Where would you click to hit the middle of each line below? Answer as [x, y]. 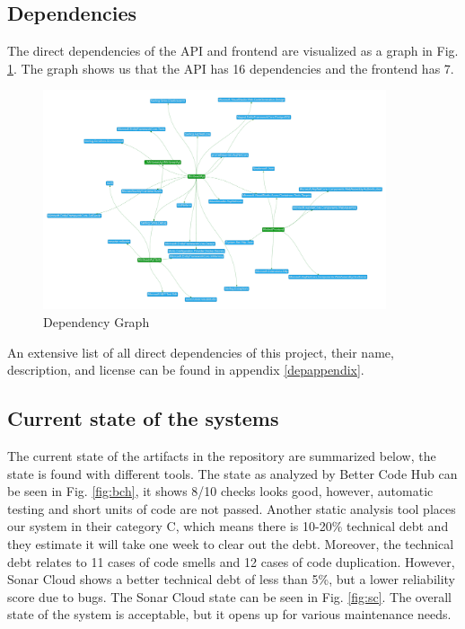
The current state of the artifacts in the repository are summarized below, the [222, 456]
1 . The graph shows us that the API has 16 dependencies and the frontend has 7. [231, 68]
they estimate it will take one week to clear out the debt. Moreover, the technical [231, 544]
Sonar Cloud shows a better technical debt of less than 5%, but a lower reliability [232, 579]
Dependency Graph [97, 322]
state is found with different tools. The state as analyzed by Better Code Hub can [232, 473]
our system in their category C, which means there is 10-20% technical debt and [228, 526]
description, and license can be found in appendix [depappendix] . [186, 370]
